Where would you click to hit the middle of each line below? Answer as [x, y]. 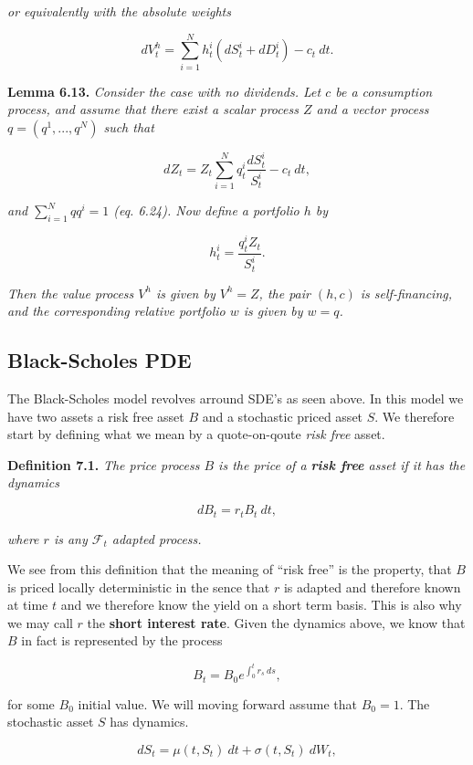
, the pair [284, 293]
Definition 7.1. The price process [104, 464]
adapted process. [157, 538]
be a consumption [384, 91]
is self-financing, [406, 293]
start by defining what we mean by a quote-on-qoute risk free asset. [196, 434]
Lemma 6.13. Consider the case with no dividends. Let [164, 91]
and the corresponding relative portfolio [116, 311]
